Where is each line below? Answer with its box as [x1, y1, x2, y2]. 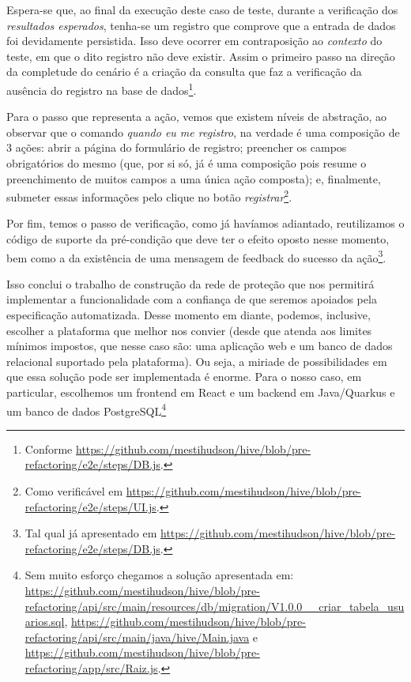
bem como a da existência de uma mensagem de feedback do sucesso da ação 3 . [6, 247, 386, 266]
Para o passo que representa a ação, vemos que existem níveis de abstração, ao [6, 108, 387, 125]
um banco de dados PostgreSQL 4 [6, 400, 167, 419]
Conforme [25, 440, 73, 457]
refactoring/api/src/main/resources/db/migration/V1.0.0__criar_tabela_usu [25, 597, 405, 614]
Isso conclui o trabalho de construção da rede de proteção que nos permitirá [6, 275, 375, 292]
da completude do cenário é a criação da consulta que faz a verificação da [6, 63, 362, 80]
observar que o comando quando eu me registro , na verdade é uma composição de [6, 123, 400, 140]
